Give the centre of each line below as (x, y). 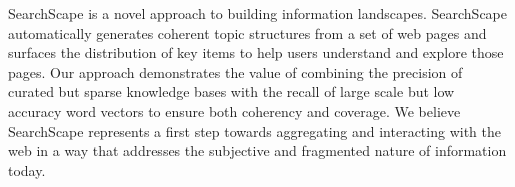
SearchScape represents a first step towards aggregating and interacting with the (254, 130)
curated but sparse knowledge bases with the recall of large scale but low (231, 91)
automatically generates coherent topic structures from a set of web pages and (247, 32)
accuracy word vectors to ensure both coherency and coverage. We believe (234, 110)
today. (27, 169)
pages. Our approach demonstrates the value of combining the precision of (235, 71)
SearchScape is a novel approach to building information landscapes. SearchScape (257, 13)
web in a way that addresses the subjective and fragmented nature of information (257, 150)
